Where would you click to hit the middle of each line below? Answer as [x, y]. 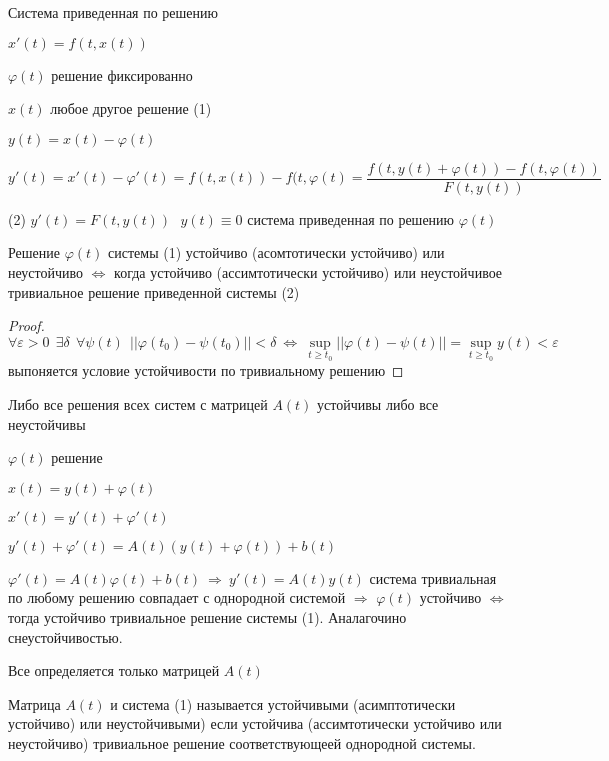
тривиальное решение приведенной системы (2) [154, 291]
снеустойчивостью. [65, 636]
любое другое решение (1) [131, 108]
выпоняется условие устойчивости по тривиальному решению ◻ [206, 370]
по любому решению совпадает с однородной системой [177, 597]
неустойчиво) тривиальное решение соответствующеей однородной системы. [242, 742]
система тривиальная [433, 577]
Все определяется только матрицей [114, 670]
